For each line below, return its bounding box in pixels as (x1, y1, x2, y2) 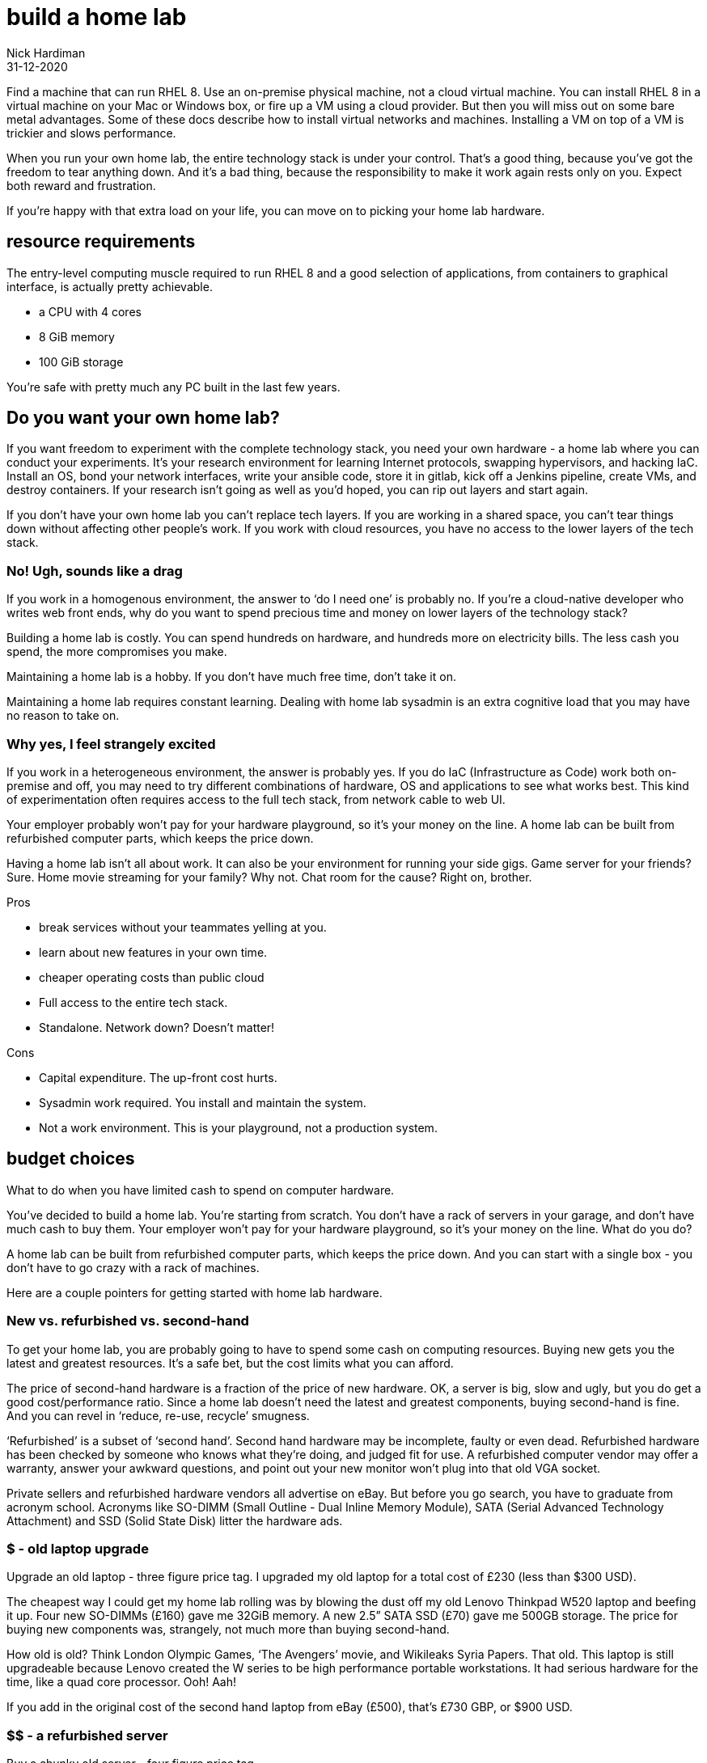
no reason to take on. (6, 708, 120, 723)
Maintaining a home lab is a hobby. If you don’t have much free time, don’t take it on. (6, 670, 456, 684)
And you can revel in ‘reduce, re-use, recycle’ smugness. (6, 1408, 310, 1423)
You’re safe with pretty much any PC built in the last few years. (6, 379, 341, 394)
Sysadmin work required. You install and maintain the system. (39, 1095, 366, 1110)
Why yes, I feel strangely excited (6, 735, 216, 752)
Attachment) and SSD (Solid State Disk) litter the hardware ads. (6, 1513, 343, 1528)
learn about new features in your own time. (39, 945, 268, 959)
